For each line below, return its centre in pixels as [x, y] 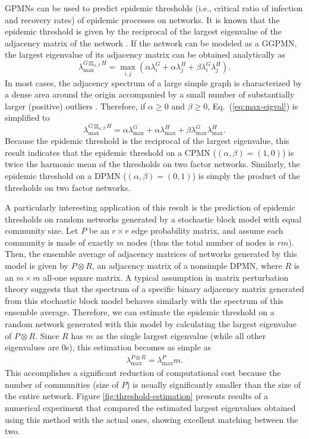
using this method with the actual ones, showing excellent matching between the [152, 419]
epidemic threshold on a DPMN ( [66, 175]
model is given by [37, 266]
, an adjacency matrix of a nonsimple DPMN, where [187, 266]
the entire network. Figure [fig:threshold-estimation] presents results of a [137, 396]
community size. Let [42, 231]
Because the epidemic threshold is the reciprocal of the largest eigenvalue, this [147, 141]
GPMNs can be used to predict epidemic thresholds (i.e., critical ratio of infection [154, 8]
